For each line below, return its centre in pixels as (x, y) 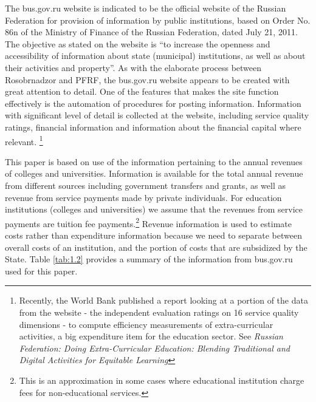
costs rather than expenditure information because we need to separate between (153, 235)
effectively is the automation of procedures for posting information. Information (153, 103)
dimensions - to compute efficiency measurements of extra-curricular (146, 324)
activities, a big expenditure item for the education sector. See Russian (151, 336)
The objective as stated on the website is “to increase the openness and (138, 43)
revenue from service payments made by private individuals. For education (143, 197)
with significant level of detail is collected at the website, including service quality (157, 115)
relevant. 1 (24, 140)
